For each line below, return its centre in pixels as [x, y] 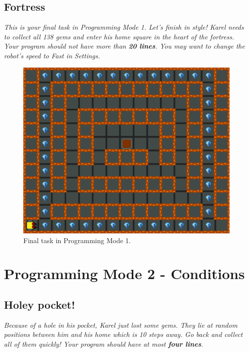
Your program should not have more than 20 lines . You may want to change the [124, 46]
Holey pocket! [40, 304]
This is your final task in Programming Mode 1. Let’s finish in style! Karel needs [124, 27]
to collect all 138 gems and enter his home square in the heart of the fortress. [119, 36]
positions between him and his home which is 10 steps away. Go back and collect [124, 334]
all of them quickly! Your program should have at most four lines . [104, 343]
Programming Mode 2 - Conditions [124, 273]
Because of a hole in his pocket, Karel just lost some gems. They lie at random [121, 325]
